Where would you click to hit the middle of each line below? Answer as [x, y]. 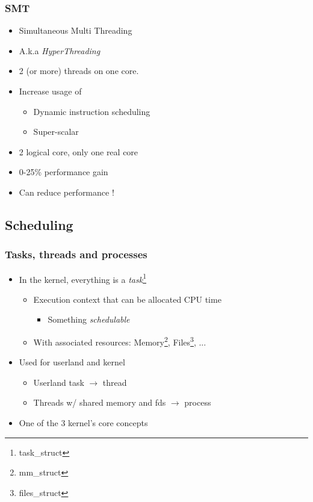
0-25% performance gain [64, 172]
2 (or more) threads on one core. [79, 71]
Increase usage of [50, 91]
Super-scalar [56, 132]
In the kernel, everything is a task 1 [82, 278]
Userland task [59, 382]
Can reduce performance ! [67, 192]
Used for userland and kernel [72, 362]
